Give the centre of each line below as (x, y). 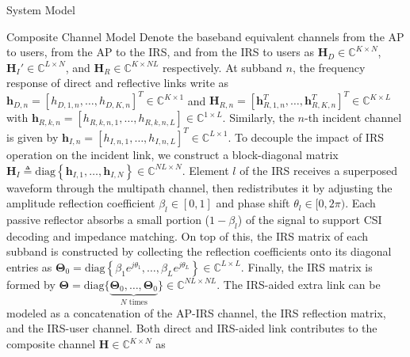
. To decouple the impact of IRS (306, 137)
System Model (41, 9)
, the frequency (329, 67)
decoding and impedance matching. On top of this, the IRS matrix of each (188, 235)
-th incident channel (353, 118)
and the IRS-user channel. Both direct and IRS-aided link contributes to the (192, 328)
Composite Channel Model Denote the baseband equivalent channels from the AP (205, 36)
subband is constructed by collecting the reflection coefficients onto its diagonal (199, 251)
